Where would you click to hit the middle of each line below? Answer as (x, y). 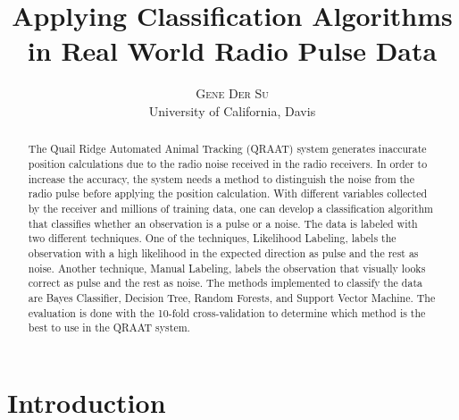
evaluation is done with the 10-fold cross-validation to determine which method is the (227, 312)
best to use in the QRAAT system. (109, 328)
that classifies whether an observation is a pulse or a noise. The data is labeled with (223, 223)
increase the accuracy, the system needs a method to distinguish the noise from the (221, 178)
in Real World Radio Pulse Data (232, 50)
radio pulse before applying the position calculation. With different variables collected (228, 193)
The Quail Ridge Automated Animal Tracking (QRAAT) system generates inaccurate (227, 149)
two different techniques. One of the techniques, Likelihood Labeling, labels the (212, 238)
